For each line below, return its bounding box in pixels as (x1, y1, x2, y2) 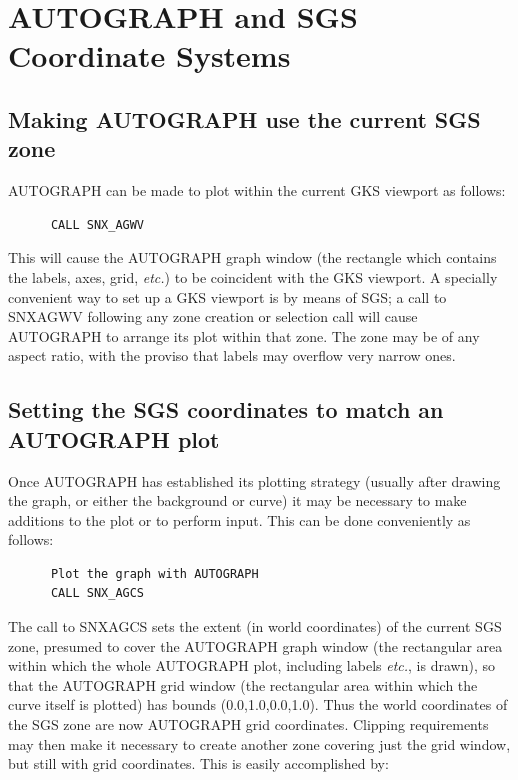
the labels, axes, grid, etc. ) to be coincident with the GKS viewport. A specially (8, 266, 498, 287)
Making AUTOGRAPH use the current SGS (8, 103, 481, 134)
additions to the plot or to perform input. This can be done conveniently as (8, 509, 471, 530)
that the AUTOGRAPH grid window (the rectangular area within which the (8, 674, 478, 695)
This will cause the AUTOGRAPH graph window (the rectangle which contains (8, 247, 497, 268)
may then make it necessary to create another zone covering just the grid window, (8, 733, 511, 754)
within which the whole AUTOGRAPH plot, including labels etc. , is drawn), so (8, 655, 495, 676)
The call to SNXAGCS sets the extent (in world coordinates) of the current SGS (8, 616, 502, 637)
